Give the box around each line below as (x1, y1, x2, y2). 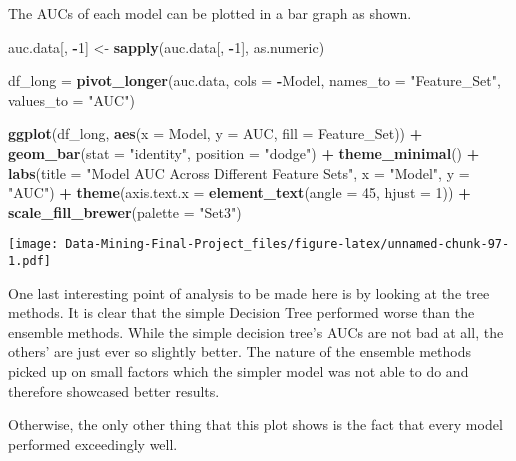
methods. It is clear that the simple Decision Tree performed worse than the (8, 302, 475, 323)
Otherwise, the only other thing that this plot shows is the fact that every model (8, 414, 503, 435)
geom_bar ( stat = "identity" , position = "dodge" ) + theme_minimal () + (8, 142, 480, 163)
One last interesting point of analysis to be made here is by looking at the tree (8, 282, 490, 303)
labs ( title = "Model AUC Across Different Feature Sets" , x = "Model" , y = (8, 162, 470, 183)
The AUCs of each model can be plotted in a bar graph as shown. (8, 3, 412, 23)
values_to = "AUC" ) (8, 89, 135, 110)
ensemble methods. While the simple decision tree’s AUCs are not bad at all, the (8, 321, 504, 342)
